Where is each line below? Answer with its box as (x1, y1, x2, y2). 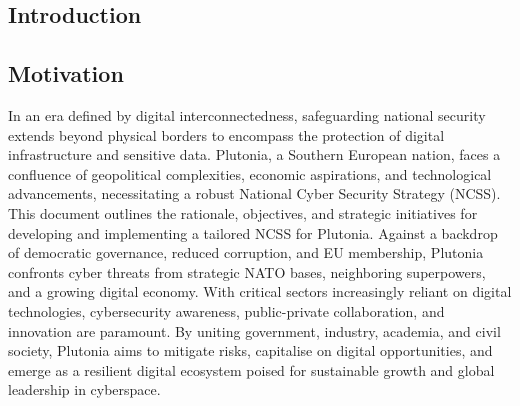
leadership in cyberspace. (8, 379, 161, 400)
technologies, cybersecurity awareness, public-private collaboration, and (8, 300, 445, 321)
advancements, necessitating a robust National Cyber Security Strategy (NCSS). (8, 183, 501, 204)
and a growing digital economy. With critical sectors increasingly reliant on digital (8, 281, 512, 302)
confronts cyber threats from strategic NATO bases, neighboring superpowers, (8, 261, 486, 282)
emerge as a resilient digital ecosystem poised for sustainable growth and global (8, 359, 495, 380)
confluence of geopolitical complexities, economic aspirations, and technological (8, 163, 492, 184)
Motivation (8, 58, 124, 89)
